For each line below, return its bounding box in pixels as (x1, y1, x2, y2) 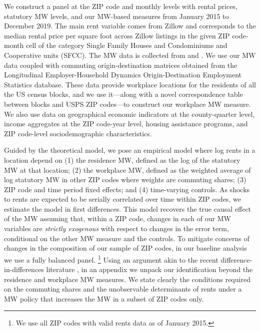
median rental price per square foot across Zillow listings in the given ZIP (4, 30, 230, 40)
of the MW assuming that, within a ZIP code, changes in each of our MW (4, 213, 231, 224)
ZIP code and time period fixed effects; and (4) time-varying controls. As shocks (4, 184, 250, 194)
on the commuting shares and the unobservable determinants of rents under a (4, 284, 242, 294)
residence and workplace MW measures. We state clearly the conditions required (4, 274, 250, 284)
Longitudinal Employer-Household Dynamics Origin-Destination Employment (4, 69, 242, 80)
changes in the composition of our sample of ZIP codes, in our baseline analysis (4, 243, 247, 253)
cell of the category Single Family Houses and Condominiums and (25, 40, 227, 50)
